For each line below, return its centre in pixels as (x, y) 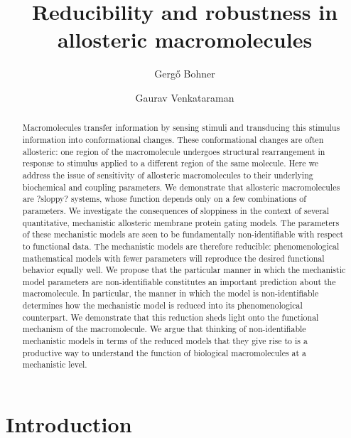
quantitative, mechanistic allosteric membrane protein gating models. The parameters (181, 222)
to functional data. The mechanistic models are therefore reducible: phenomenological (181, 246)
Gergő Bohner (185, 74)
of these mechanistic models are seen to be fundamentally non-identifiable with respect (183, 234)
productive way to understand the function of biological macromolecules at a (164, 352)
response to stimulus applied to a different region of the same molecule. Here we (171, 163)
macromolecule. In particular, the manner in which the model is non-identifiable (171, 293)
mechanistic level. (55, 364)
